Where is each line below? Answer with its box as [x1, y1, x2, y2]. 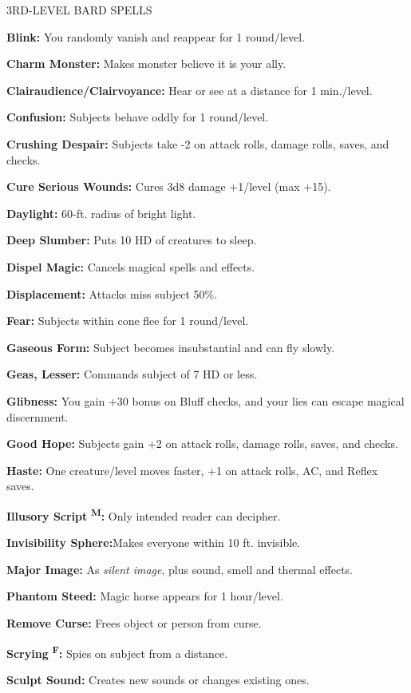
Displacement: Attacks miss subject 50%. [6, 285, 218, 302]
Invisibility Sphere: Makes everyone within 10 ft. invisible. [6, 534, 301, 551]
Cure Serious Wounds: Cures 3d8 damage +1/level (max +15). [6, 178, 331, 195]
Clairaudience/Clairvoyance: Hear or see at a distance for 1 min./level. [6, 81, 373, 98]
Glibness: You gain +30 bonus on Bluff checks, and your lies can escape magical [6, 392, 405, 409]
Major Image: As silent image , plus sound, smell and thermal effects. [6, 560, 353, 577]
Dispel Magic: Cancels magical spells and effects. [6, 258, 255, 275]
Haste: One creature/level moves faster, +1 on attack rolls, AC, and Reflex [6, 461, 378, 478]
